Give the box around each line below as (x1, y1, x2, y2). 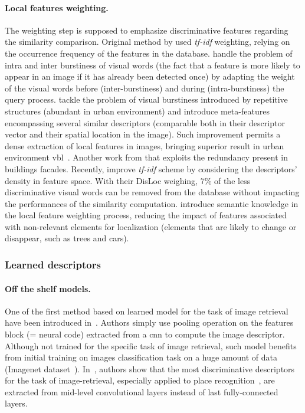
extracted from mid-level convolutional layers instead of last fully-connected (5, 385, 278, 398)
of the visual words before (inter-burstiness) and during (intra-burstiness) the (5, 81, 284, 94)
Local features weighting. (5, 1, 109, 14)
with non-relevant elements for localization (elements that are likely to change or (5, 220, 297, 232)
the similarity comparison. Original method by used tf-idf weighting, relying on (5, 35, 290, 48)
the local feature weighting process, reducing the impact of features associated (5, 209, 287, 221)
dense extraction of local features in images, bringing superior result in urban (5, 139, 284, 152)
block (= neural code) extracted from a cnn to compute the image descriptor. (5, 327, 285, 340)
